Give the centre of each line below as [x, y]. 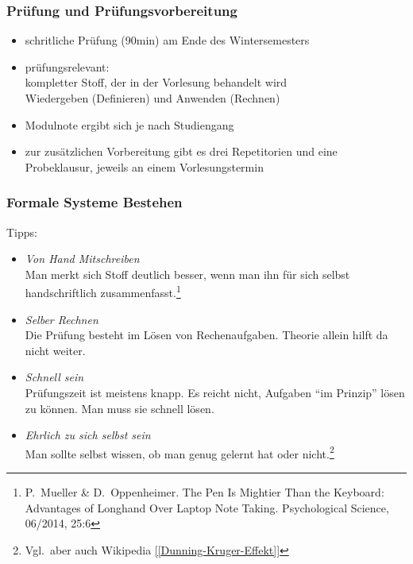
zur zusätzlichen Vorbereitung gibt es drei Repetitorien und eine [181, 151]
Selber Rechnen [62, 319]
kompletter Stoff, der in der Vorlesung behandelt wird [156, 82]
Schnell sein [54, 377]
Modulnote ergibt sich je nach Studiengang [129, 124]
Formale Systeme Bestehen [95, 202]
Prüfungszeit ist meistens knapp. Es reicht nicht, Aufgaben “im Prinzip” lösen [215, 392]
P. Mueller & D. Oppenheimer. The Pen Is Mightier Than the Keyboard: [205, 492]
